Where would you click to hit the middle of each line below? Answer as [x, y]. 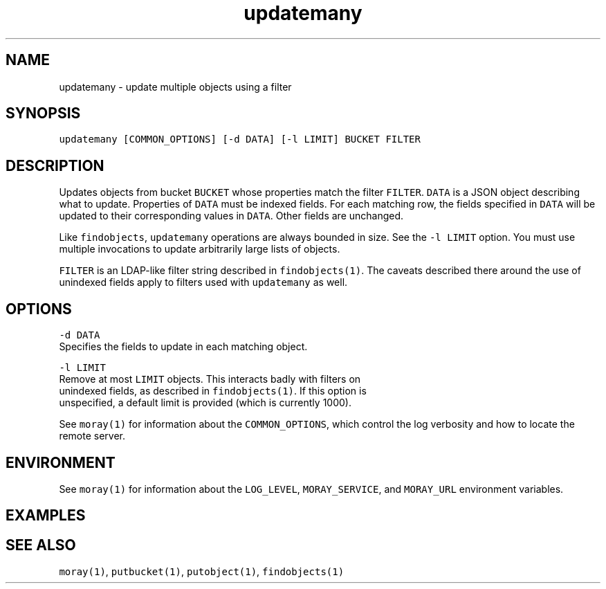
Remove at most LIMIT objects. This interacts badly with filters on [210, 379]
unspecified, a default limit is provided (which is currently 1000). [205, 403]
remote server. [92, 436]
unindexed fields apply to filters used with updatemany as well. [203, 282]
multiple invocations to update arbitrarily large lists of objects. [200, 249]
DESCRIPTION [55, 165]
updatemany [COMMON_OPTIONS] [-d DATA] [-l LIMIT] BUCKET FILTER [240, 139]
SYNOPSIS [43, 114]
